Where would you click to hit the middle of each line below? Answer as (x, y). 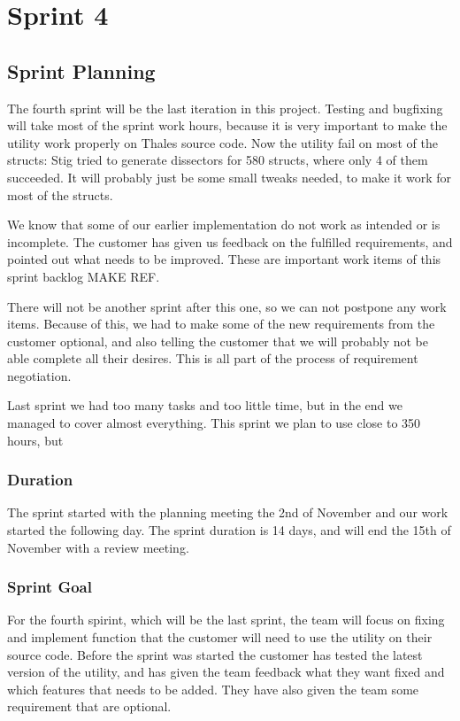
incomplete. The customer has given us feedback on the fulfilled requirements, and (230, 241)
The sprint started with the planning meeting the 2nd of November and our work (228, 512)
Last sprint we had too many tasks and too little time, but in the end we (205, 405)
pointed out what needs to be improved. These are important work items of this (224, 259)
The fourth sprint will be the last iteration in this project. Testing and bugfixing (225, 108)
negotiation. (39, 375)
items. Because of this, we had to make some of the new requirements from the (221, 324)
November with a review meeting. (98, 547)
